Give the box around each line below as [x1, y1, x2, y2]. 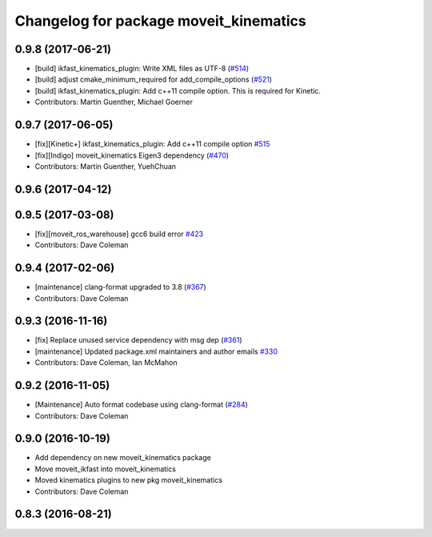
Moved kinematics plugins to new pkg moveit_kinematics [34, 475, 223, 485]
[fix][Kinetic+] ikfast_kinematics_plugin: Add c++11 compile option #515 [34, 139, 270, 149]
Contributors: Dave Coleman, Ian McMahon [34, 358, 178, 367]
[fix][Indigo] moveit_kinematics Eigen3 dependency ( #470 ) [34, 150, 230, 160]
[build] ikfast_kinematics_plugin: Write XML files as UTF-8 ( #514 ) [34, 64, 250, 74]
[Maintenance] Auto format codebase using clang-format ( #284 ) [34, 400, 248, 410]
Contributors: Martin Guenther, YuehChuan [34, 161, 176, 171]
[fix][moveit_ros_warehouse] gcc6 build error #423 [34, 229, 204, 238]
